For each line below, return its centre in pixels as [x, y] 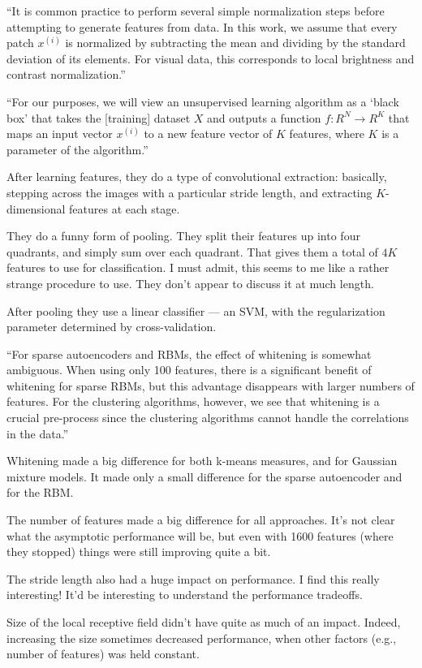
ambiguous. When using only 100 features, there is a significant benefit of [189, 370]
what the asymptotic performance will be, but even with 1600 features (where [200, 535]
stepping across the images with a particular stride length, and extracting [189, 192]
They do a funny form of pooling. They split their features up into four [183, 236]
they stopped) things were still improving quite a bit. [139, 552]
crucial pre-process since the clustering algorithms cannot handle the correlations [208, 418]
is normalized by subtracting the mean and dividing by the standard [235, 43]
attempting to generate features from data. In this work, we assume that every [202, 26]
